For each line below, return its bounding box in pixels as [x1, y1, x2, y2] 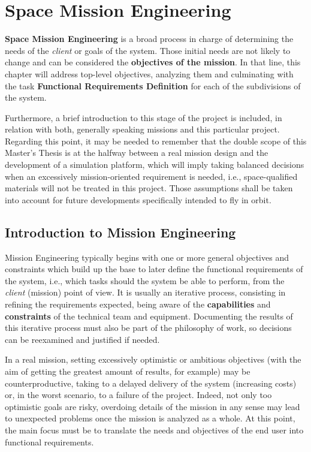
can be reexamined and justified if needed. [5, 333, 160, 345]
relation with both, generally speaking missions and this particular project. [5, 123, 280, 135]
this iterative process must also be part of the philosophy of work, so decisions [5, 321, 292, 334]
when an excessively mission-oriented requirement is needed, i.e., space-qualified [5, 170, 298, 182]
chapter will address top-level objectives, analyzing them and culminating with [5, 67, 294, 80]
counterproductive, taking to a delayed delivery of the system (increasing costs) [5, 376, 297, 389]
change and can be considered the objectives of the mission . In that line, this [5, 56, 301, 68]
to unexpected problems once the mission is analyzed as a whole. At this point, [5, 412, 295, 424]
